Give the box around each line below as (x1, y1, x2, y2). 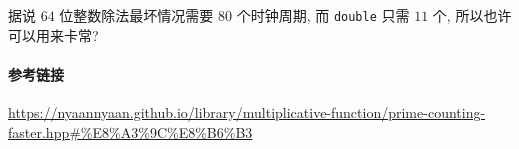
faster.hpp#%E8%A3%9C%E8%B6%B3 (8, 121, 253, 142)
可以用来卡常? (8, 24, 99, 45)
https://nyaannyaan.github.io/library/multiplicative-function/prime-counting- (8, 102, 486, 123)
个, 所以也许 (432, 5, 512, 25)
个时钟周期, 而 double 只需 (236, 5, 410, 25)
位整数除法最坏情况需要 (59, 5, 214, 25)
